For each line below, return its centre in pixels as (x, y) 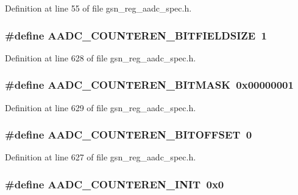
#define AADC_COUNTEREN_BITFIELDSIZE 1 (136, 35)
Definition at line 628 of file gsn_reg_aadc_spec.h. (101, 57)
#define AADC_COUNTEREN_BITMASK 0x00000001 (149, 85)
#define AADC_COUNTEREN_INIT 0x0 (115, 184)
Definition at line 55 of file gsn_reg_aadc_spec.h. (98, 8)
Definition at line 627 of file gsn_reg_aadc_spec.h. (101, 157)
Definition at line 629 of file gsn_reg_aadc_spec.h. (101, 107)
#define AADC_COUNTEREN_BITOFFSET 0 (129, 135)
